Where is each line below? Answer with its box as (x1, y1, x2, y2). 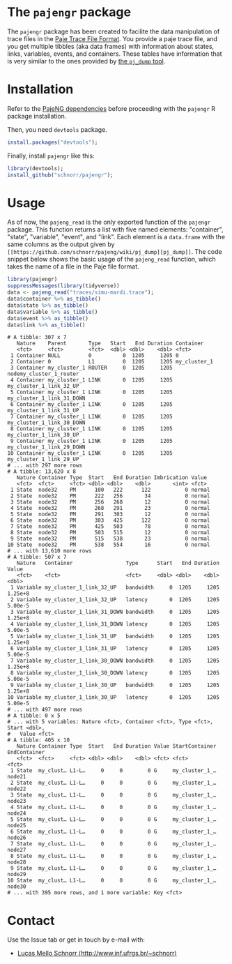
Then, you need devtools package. (7, 125, 108, 133)
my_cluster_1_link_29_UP (7, 456, 79, 463)
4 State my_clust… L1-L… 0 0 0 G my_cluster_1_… (10, 804, 217, 811)
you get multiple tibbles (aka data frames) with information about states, (7, 42, 215, 50)
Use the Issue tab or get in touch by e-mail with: (7, 935, 145, 944)
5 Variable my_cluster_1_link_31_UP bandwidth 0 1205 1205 (10, 633, 219, 640)
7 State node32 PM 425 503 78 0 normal (10, 523, 210, 530)
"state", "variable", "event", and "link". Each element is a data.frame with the (7, 233, 225, 241)
